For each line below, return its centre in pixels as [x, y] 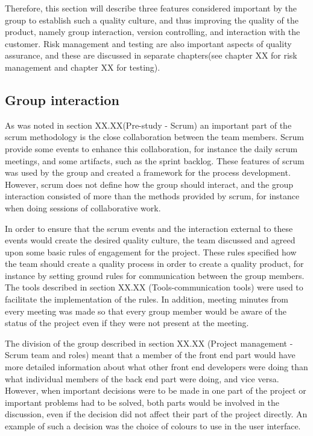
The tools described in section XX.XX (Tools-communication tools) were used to [154, 287]
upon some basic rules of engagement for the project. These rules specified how [151, 252]
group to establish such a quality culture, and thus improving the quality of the [152, 20]
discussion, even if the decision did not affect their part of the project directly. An [156, 414]
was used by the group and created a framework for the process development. [148, 172]
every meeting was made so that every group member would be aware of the [146, 311]
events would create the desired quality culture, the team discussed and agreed [150, 240]
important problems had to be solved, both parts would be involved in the [142, 402]
